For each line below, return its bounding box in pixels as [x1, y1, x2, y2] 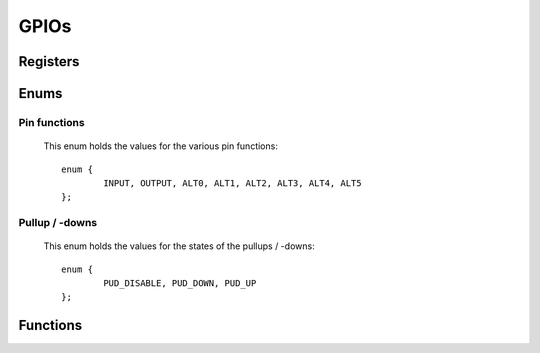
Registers [18, 53, 80, 70]
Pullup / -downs [18, 216, 98, 230]
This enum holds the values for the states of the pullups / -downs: [43, 240, 315, 252]
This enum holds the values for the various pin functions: [43, 140, 279, 152]
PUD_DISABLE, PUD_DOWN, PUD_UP [103, 278, 257, 289]
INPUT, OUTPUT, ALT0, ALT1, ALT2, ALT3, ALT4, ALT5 [103, 177, 362, 189]
